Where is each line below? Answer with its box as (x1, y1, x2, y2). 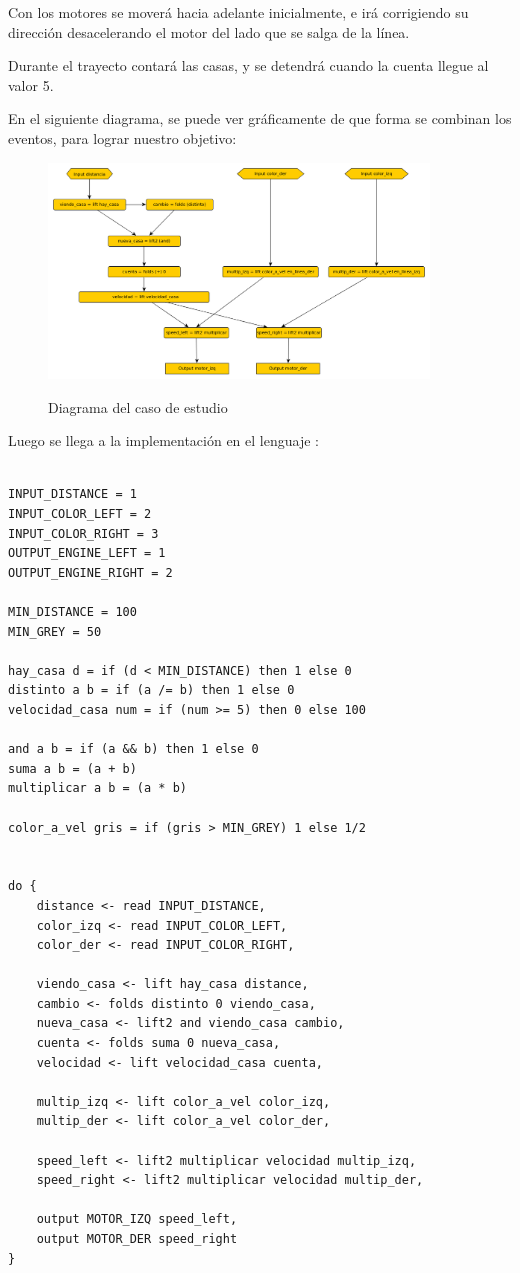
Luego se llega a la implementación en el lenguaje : (8, 430, 319, 451)
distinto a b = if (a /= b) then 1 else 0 (8, 683, 295, 698)
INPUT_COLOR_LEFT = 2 (8, 507, 152, 522)
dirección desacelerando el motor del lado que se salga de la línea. (8, 21, 410, 42)
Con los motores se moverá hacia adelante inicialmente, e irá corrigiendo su (8, 2, 469, 22)
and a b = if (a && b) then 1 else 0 (8, 742, 259, 757)
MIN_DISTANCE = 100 (8, 605, 137, 619)
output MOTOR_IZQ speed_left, (36, 1212, 238, 1227)
